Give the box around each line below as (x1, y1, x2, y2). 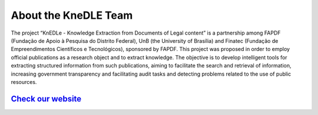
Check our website (11, 94, 82, 104)
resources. (11, 78, 37, 85)
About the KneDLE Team (11, 9, 133, 22)
